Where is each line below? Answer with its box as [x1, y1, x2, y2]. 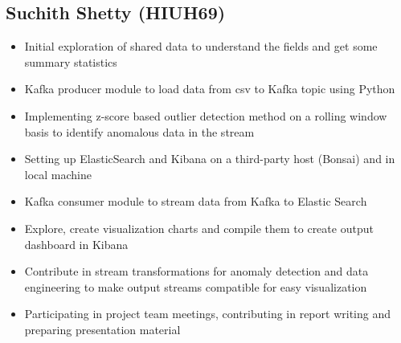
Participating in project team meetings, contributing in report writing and [24, 305, 391, 322]
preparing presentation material [24, 321, 181, 337]
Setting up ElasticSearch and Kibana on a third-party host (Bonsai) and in [24, 150, 395, 167]
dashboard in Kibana [24, 235, 129, 252]
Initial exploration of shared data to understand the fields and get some [24, 38, 378, 55]
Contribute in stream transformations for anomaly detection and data [24, 263, 369, 280]
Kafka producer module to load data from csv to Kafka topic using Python [24, 80, 395, 97]
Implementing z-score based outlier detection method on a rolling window [24, 107, 387, 124]
